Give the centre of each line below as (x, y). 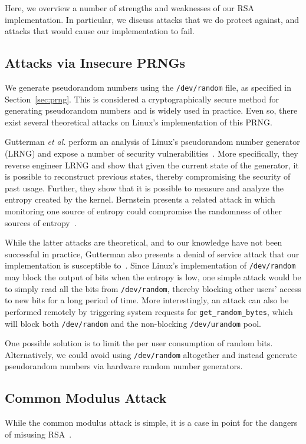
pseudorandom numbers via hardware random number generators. (124, 366)
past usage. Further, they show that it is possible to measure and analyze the (144, 188)
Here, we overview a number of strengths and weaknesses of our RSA (130, 8)
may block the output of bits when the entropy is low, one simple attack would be (153, 277)
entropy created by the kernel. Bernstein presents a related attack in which (140, 199)
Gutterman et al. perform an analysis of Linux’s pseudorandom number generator (152, 142)
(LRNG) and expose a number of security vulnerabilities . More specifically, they (152, 153)
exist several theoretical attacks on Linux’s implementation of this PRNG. (139, 122)
